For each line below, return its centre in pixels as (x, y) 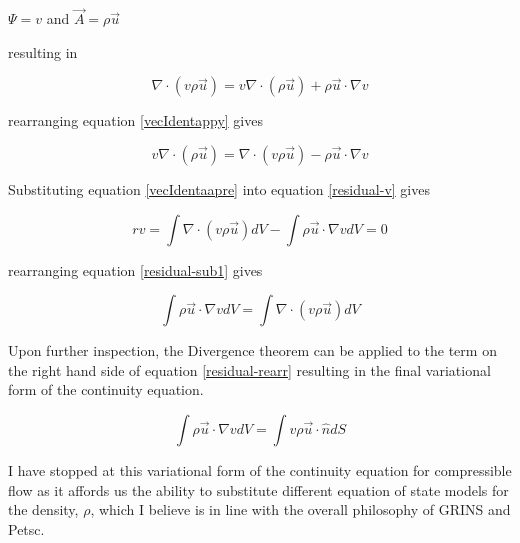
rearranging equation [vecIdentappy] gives (135, 120)
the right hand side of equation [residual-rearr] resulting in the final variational (249, 369)
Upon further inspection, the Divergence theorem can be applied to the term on (252, 350)
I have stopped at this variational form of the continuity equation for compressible (260, 469)
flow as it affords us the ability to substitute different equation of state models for (258, 489)
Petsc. (26, 528)
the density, (43, 509)
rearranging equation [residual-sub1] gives (135, 269)
